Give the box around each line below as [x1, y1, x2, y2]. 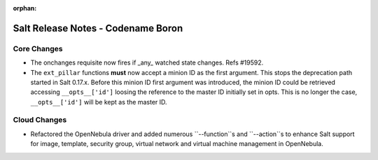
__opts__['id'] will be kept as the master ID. [30, 98, 167, 106]
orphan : [13, 4, 37, 12]
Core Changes [13, 44, 63, 53]
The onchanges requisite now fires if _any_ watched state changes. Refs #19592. [30, 58, 264, 67]
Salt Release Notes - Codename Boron [13, 22, 183, 34]
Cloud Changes [13, 115, 67, 125]
